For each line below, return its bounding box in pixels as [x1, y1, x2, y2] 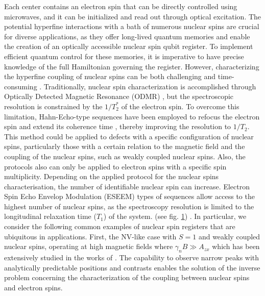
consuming [4, 81, 37, 91]
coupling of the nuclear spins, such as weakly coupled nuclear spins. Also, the [4, 151, 246, 161]
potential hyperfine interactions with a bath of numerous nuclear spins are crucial [4, 21, 259, 32]
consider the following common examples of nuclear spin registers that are [4, 221, 235, 232]
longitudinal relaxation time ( [4, 211, 97, 221]
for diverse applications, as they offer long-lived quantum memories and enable [4, 31, 250, 41]
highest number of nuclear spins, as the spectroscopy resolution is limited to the [4, 201, 254, 211]
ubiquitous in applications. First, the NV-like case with [4, 231, 177, 241]
